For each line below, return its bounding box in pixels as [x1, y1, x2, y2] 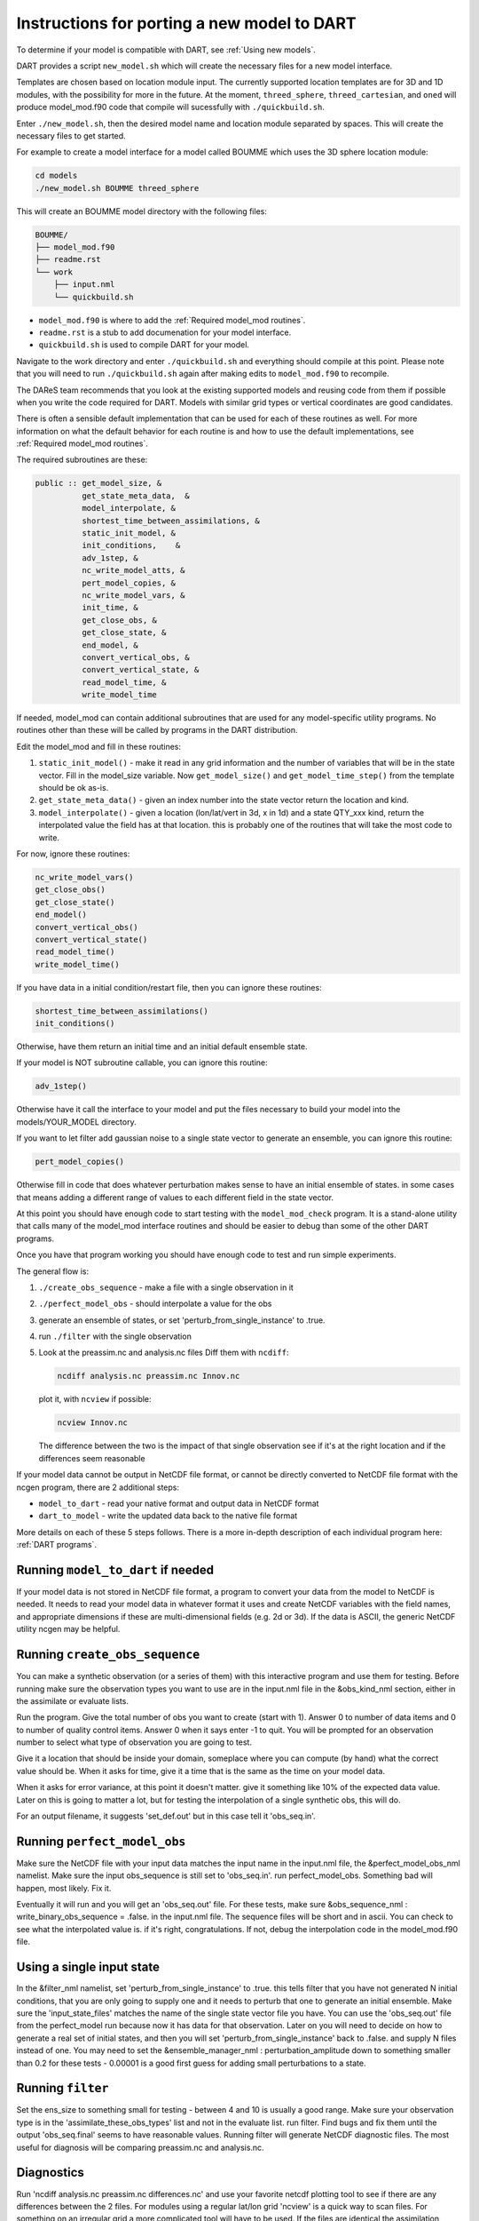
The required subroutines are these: [16, 454, 148, 466]
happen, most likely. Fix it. [16, 1883, 112, 1893]
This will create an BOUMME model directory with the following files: [16, 205, 268, 217]
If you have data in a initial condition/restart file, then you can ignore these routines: [16, 982, 323, 992]
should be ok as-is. [38, 783, 109, 793]
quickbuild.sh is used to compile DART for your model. [38, 339, 250, 350]
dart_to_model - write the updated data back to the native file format [38, 1510, 298, 1521]
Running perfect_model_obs [16, 1834, 186, 1849]
